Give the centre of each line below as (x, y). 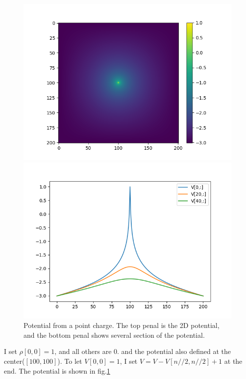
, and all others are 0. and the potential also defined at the (143, 351)
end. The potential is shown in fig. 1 (57, 370)
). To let (70, 361)
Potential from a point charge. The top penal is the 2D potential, (122, 325)
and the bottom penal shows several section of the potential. (114, 335)
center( (14, 361)
